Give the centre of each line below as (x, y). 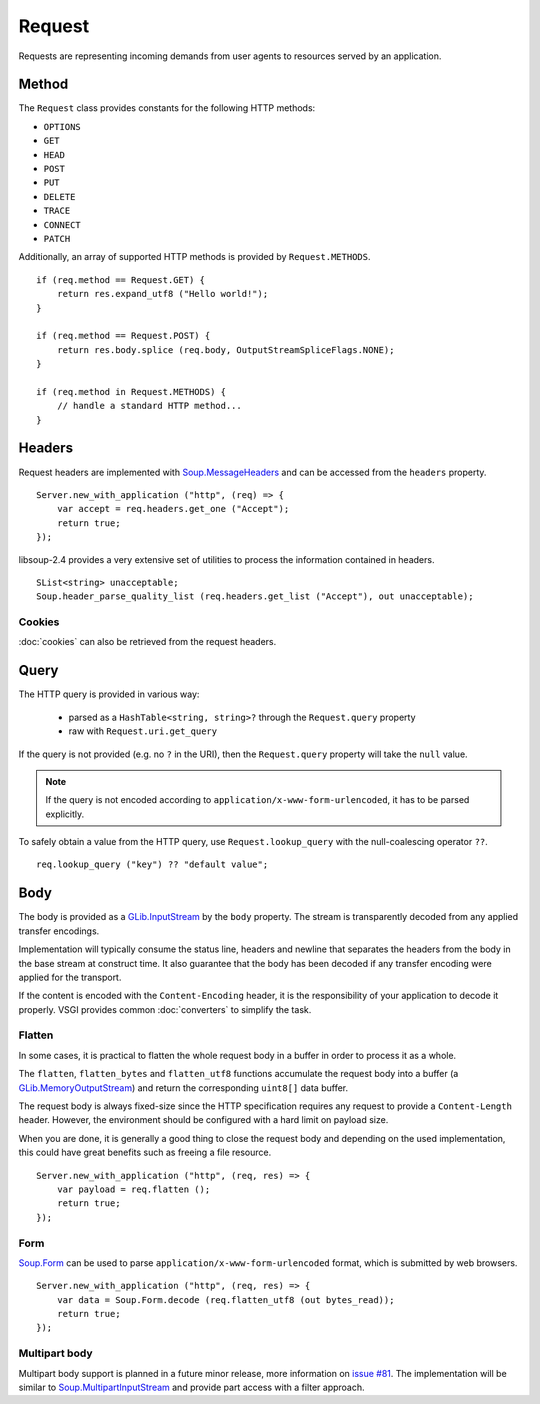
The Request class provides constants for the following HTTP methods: (167, 108)
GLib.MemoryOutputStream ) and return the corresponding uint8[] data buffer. (183, 1087)
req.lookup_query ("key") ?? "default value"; (152, 864)
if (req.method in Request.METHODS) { (131, 391)
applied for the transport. (70, 977)
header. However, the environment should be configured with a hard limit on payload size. (203, 1120)
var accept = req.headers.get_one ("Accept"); (173, 509)
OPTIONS (62, 126)
